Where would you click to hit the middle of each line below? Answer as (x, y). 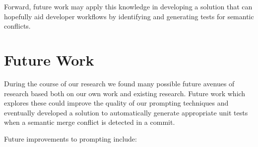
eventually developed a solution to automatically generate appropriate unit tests (126, 112)
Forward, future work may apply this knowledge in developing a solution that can (128, 6)
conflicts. (17, 26)
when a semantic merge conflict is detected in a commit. (90, 122)
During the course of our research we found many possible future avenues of (119, 83)
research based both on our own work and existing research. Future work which (125, 93)
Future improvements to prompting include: (70, 138)
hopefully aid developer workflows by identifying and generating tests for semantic (129, 16)
